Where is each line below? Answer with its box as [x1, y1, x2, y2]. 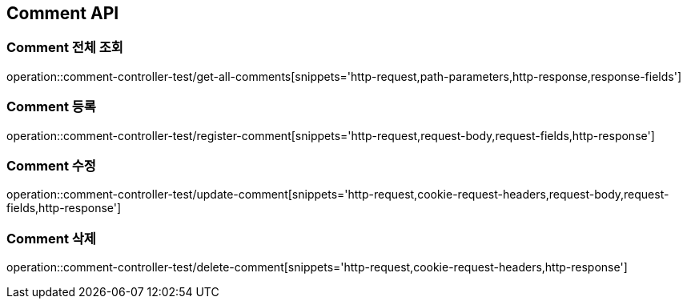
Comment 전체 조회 [6, 39, 123, 56]
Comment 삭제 [6, 230, 96, 247]
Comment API [6, 3, 119, 23]
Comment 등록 [6, 98, 96, 115]
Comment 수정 [6, 157, 96, 174]
